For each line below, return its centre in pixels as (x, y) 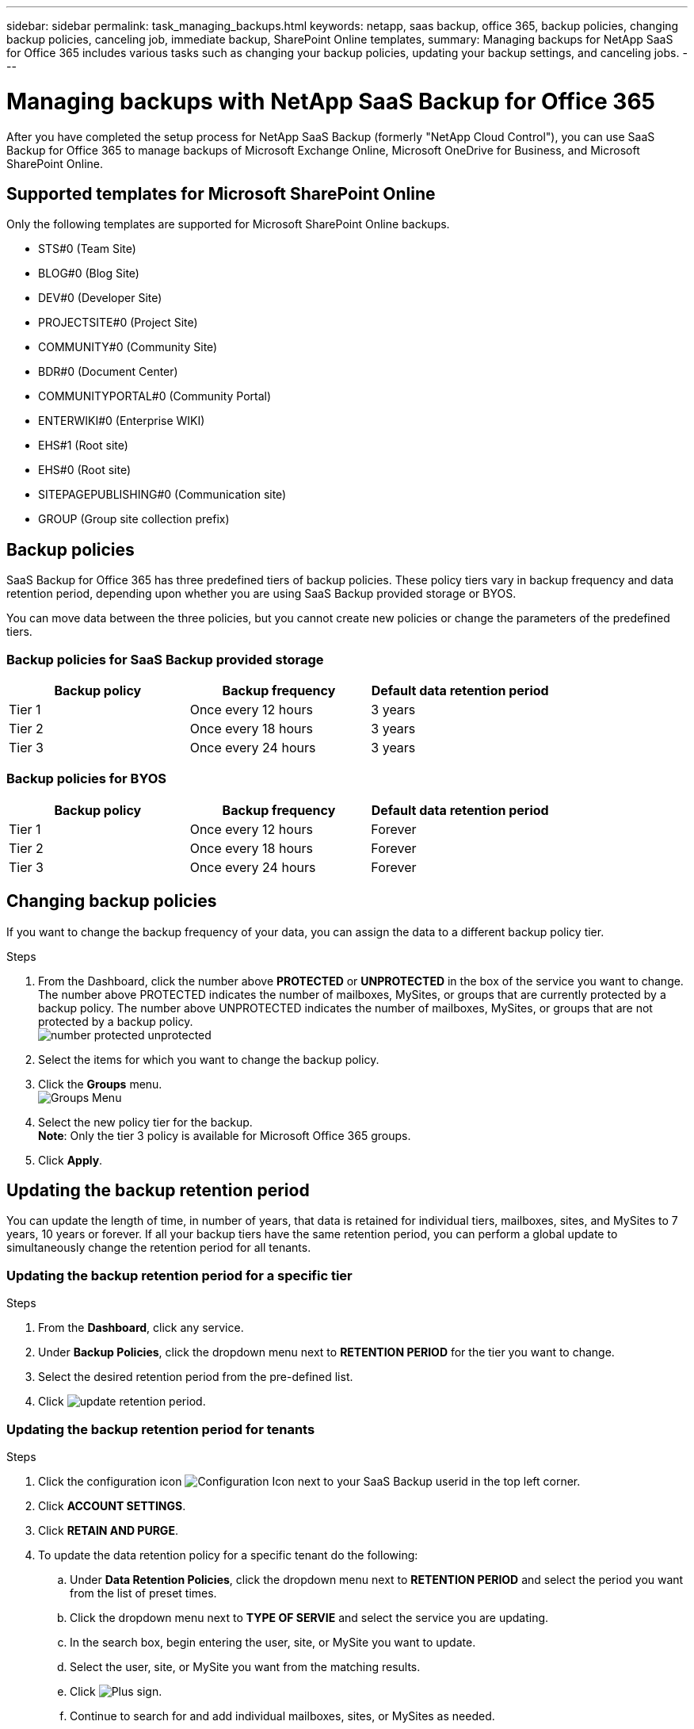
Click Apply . (71, 1160)
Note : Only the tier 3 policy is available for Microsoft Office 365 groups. (225, 1135)
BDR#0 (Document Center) (108, 372)
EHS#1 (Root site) (83, 446)
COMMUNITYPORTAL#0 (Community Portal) (155, 396)
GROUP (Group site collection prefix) (134, 519)
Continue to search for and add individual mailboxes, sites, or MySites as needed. (282, 1716)
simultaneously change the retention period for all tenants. (159, 1248)
